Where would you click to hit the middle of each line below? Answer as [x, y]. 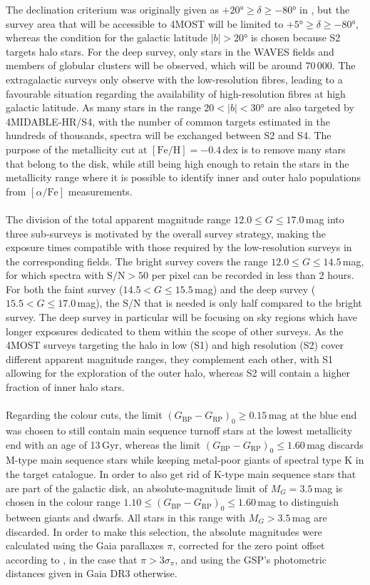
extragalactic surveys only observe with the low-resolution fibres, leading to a [174, 79]
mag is [328, 488]
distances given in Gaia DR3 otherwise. [92, 573]
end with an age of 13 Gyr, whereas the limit [103, 444]
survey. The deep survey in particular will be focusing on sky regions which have [181, 317]
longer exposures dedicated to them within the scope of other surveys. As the [175, 331]
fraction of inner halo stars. [65, 387]
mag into [325, 219]
